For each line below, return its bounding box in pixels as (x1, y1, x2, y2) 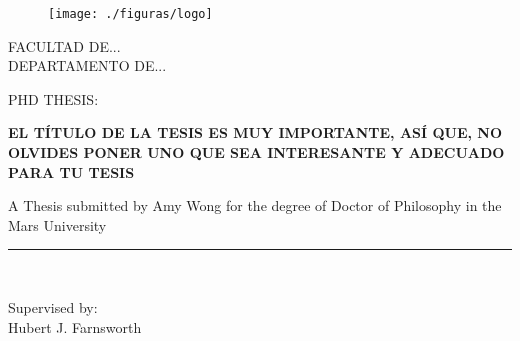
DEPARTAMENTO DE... (8, 55, 167, 76)
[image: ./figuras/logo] (48, 7, 213, 21)
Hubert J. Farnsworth (8, 316, 142, 337)
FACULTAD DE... (8, 35, 121, 56)
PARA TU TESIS (8, 161, 135, 182)
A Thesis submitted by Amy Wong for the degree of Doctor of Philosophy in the (8, 195, 502, 216)
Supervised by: (8, 297, 98, 317)
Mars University (8, 214, 107, 235)
